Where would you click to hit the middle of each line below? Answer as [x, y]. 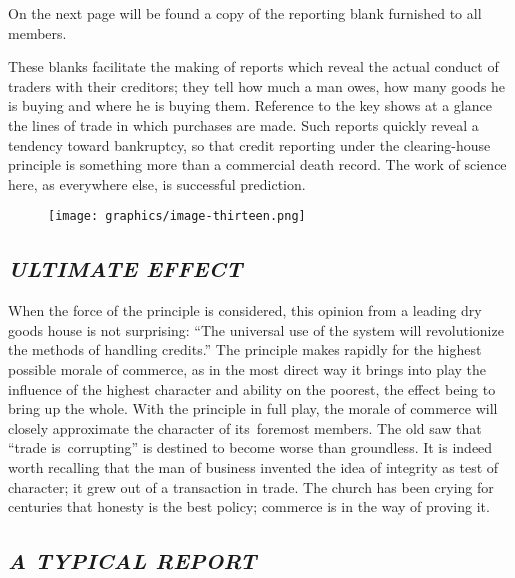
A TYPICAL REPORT [132, 560]
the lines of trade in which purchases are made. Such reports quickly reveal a [243, 124]
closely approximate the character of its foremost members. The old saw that [245, 427]
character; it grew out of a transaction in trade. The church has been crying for [251, 486]
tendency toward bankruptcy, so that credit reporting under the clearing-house [249, 144]
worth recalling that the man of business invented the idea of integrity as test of [253, 466]
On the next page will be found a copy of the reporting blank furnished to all [245, 13]
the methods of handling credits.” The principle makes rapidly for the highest [245, 349]
